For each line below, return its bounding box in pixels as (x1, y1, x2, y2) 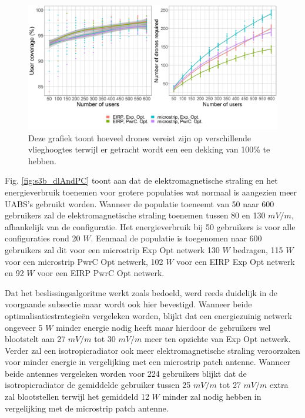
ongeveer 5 (5, 321, 43, 333)
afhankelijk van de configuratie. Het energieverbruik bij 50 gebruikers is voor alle (5, 220, 296, 233)
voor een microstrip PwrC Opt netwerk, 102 (5, 255, 163, 267)
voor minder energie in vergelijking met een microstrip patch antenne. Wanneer (5, 356, 291, 368)
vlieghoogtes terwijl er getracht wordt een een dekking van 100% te (28, 143, 270, 155)
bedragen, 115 (233, 243, 283, 256)
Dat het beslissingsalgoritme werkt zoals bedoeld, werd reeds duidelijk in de (5, 286, 277, 298)
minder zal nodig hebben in (162, 390, 262, 403)
